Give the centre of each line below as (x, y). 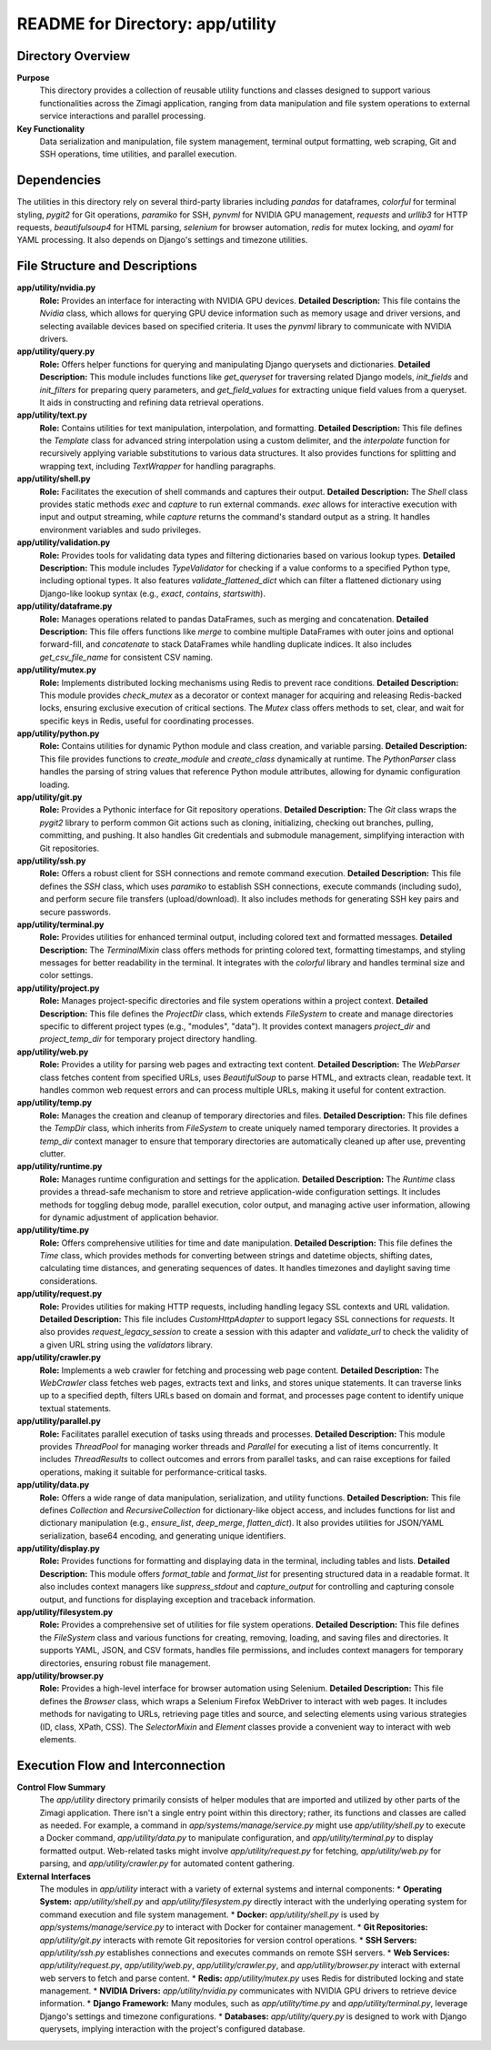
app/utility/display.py (58, 1549)
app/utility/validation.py (64, 542)
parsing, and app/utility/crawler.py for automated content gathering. (167, 1863)
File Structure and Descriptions (107, 266)
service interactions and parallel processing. (123, 116)
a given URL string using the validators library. (126, 1344)
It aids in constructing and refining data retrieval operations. (151, 402)
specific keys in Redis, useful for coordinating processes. (147, 721)
